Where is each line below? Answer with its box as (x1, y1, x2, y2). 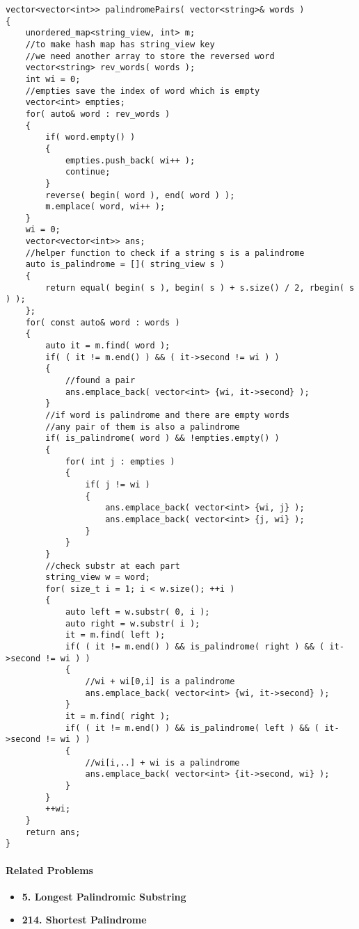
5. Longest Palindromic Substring (22, 889, 186, 903)
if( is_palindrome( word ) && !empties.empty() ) (45, 433, 280, 444)
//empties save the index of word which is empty (25, 86, 260, 96)
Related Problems (6, 862, 93, 877)
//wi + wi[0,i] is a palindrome (85, 677, 235, 687)
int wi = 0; (25, 74, 81, 84)
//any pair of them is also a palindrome (45, 421, 240, 432)
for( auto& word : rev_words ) (25, 108, 170, 119)
